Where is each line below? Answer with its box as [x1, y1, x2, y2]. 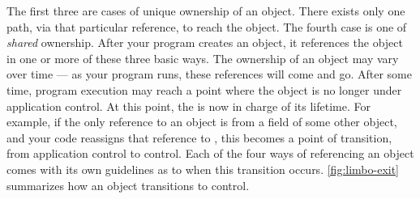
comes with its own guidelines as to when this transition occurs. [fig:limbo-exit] [6, 160, 400, 177]
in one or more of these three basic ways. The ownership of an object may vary [6, 49, 399, 66]
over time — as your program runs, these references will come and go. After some [6, 66, 412, 83]
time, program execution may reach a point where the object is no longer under [6, 81, 402, 98]
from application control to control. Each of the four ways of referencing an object [6, 145, 414, 162]
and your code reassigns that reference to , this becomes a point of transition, [6, 129, 392, 146]
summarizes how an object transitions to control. [6, 176, 250, 193]
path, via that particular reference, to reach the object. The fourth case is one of [6, 18, 407, 35]
